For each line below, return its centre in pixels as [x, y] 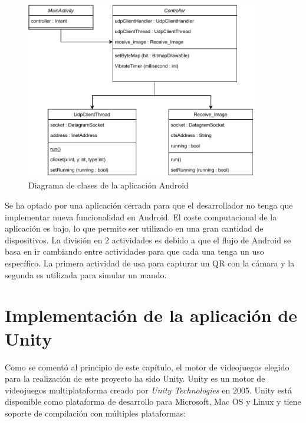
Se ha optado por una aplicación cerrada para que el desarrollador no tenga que [149, 205]
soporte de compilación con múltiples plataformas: [96, 413]
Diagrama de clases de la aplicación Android [108, 185]
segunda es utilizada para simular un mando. [86, 274]
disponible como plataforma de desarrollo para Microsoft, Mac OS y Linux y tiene [153, 401]
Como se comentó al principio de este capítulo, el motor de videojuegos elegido [147, 367]
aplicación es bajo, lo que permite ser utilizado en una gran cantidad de [134, 228]
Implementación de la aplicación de [151, 315]
